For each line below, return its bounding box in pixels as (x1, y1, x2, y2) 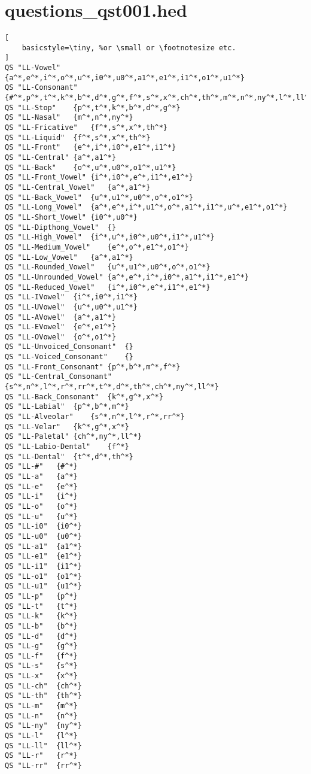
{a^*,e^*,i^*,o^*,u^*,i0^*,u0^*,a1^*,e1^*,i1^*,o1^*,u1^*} (5, 73, 245, 82)
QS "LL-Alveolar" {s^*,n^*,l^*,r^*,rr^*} (5, 412, 185, 421)
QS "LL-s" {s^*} (5, 661, 78, 670)
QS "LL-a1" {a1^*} (5, 542, 82, 551)
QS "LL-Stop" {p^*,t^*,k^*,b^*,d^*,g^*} (5, 103, 181, 112)
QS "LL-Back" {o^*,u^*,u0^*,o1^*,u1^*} (5, 163, 176, 172)
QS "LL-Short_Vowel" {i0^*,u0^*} (5, 213, 138, 221)
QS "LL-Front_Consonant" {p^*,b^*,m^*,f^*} (5, 362, 181, 371)
